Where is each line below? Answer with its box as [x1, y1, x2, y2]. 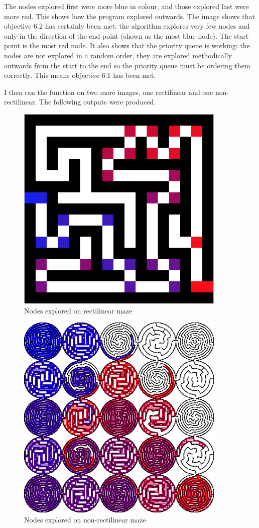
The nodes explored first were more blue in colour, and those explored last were [4, 1, 249, 11]
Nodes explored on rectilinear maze [24, 305, 133, 315]
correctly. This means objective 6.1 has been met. [4, 70, 156, 80]
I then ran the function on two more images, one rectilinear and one [4, 86, 213, 97]
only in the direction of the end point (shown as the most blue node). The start [4, 30, 249, 41]
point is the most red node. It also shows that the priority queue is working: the [4, 40, 250, 51]
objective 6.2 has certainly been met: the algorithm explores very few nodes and [4, 21, 250, 31]
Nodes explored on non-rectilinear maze [24, 514, 146, 524]
